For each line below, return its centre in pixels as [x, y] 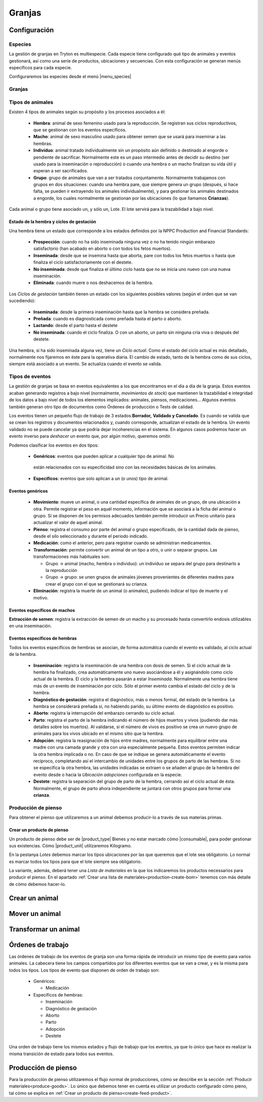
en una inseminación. [30, 626]
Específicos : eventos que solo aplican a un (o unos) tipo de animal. [101, 478]
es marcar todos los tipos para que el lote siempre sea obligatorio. [75, 861]
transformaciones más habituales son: [72, 557]
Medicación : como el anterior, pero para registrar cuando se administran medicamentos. [122, 543]
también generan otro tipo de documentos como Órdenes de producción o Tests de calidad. [102, 407]
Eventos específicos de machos [42, 610]
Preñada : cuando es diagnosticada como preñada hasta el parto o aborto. [108, 318]
